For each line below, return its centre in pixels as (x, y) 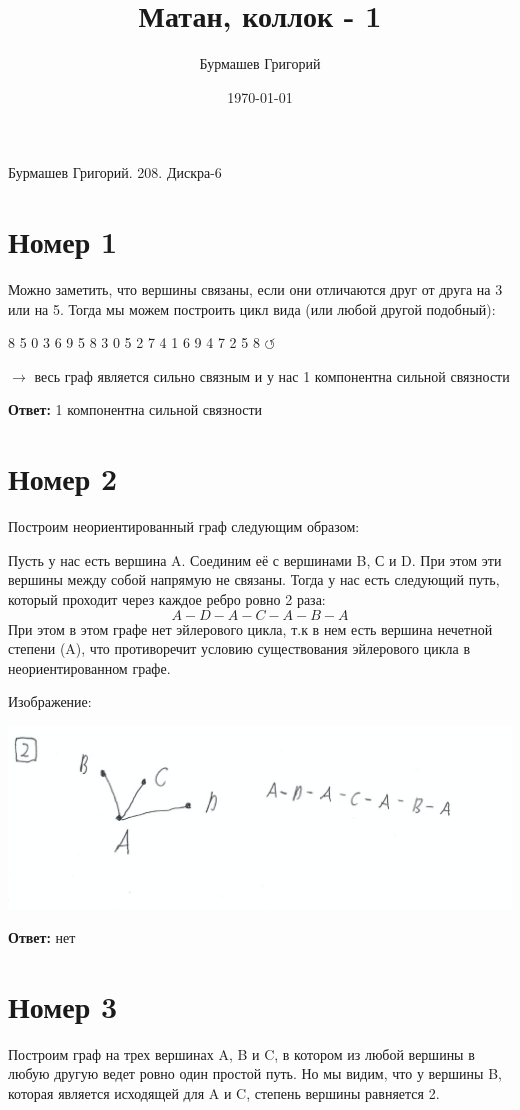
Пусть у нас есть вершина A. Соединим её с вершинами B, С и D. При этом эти (255, 559)
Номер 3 (63, 1005)
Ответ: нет (42, 937)
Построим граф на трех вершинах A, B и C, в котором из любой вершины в (241, 1053)
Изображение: (50, 701)
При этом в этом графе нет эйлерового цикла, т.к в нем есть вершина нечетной (250, 628)
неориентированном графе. (89, 667)
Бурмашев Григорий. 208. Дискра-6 (115, 172)
